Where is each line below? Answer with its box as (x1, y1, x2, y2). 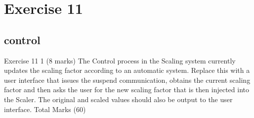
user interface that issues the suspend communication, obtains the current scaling (4, 74, 251, 85)
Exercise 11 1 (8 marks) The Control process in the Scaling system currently (4, 55, 236, 65)
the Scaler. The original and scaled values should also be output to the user (4, 94, 233, 104)
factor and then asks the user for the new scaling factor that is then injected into (4, 84, 249, 95)
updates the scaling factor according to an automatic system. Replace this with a (4, 65, 250, 75)
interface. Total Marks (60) (4, 104, 86, 114)
